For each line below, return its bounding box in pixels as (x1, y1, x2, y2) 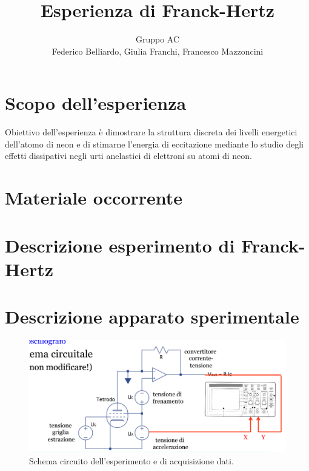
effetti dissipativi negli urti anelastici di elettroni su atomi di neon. (5, 149, 252, 162)
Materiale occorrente (5, 185, 183, 210)
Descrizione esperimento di (5, 232, 235, 257)
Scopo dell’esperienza (5, 90, 187, 115)
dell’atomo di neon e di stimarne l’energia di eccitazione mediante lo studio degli (5, 137, 304, 150)
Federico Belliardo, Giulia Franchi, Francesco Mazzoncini (51, 44, 264, 57)
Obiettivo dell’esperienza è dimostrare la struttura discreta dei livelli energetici (5, 126, 297, 138)
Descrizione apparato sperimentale (5, 304, 299, 329)
